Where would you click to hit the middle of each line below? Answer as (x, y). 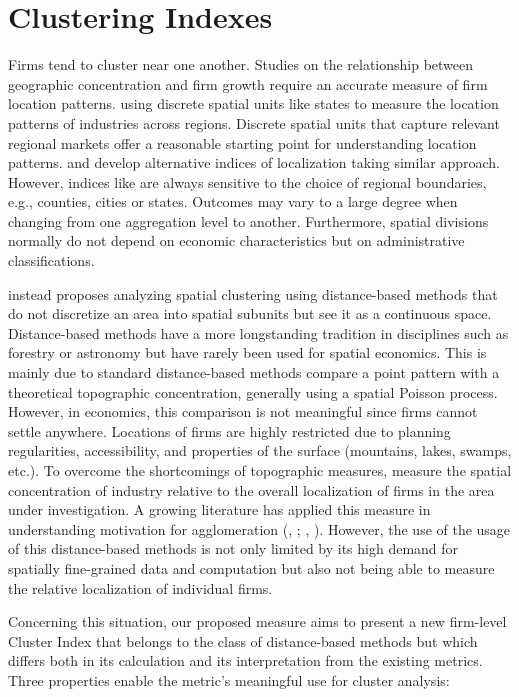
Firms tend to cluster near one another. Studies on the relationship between (241, 64)
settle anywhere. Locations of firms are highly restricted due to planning (229, 430)
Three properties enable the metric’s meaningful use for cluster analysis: (229, 679)
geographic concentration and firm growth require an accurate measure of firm (248, 83)
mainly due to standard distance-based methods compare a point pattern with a (254, 372)
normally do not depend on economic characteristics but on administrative (236, 240)
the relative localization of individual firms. (140, 587)
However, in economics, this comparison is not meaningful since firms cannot (243, 411)
